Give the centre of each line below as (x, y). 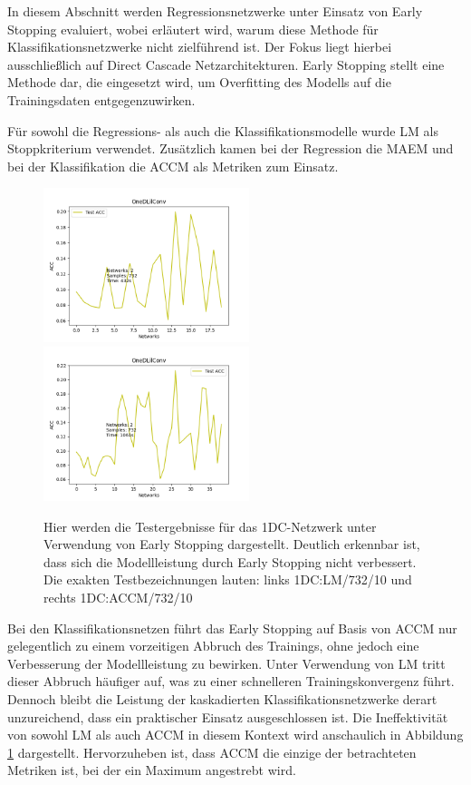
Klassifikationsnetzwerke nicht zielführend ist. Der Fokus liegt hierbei (200, 47)
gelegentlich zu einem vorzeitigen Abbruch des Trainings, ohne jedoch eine (213, 646)
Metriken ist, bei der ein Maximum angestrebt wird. (152, 770)
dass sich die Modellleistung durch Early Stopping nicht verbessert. (230, 561)
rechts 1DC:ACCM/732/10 (118, 598)
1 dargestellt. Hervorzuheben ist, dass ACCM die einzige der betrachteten (212, 752)
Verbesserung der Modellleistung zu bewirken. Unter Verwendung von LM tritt (226, 663)
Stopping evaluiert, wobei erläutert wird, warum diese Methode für (193, 29)
